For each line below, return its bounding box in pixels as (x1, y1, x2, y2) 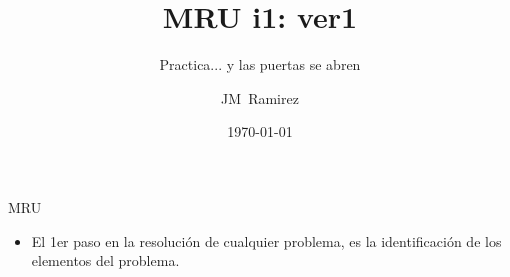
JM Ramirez (221, 87, 299, 108)
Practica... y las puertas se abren (159, 54, 361, 75)
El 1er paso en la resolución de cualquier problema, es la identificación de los (31, 230, 502, 251)
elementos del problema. (31, 250, 180, 271)
